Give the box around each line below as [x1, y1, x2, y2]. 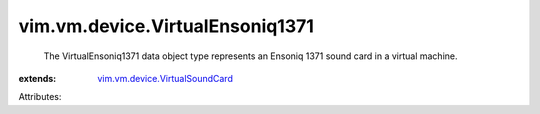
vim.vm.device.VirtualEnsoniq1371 [18, 15, 315, 37]
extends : [18, 72, 57, 84]
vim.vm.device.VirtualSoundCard [97, 72, 234, 84]
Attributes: [18, 91, 62, 103]
